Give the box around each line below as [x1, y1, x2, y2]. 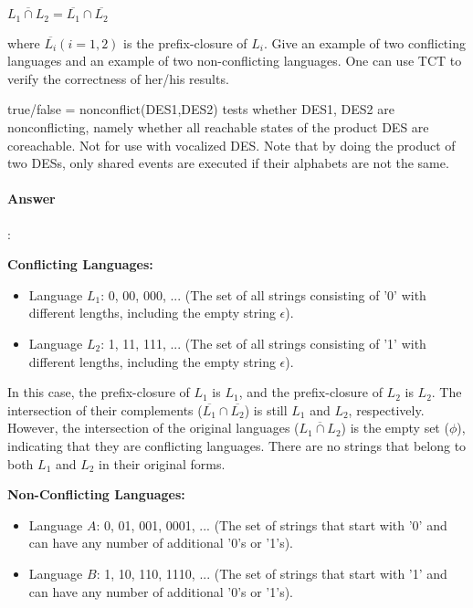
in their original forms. [99, 454, 226, 473]
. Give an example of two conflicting [264, 33, 466, 52]
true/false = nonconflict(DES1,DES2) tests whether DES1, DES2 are [7, 100, 394, 119]
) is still [244, 400, 288, 419]
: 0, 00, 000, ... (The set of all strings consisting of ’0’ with [100, 285, 426, 304]
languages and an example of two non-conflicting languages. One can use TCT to [7, 51, 462, 70]
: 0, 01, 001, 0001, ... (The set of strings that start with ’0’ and [96, 515, 447, 534]
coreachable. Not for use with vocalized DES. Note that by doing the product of [7, 135, 456, 154]
